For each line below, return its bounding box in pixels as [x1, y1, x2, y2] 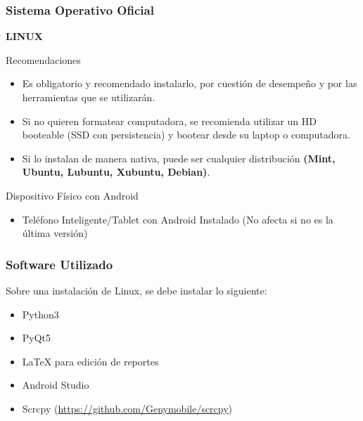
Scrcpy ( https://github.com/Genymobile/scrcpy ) [22, 401, 233, 415]
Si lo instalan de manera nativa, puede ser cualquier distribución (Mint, [22, 150, 336, 165]
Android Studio [22, 377, 89, 392]
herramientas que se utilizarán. [22, 90, 155, 104]
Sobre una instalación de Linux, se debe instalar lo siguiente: [6, 283, 267, 297]
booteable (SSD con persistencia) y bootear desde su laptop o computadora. [22, 127, 350, 142]
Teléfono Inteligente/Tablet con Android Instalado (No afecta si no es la [22, 212, 333, 226]
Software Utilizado [6, 255, 113, 273]
